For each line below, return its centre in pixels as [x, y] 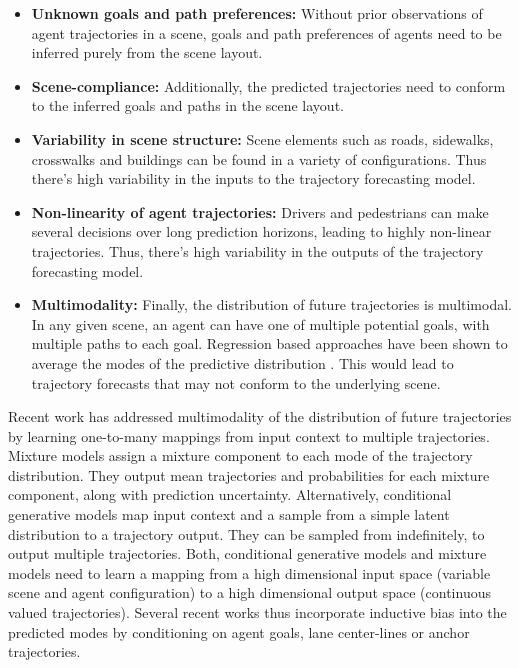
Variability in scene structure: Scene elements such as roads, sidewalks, [262, 138]
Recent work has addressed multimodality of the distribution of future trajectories [260, 416]
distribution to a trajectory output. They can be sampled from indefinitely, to [246, 533]
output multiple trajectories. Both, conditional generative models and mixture [247, 553]
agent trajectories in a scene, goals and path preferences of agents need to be [266, 32]
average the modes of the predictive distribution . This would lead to [242, 362]
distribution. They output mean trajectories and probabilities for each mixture [249, 474]
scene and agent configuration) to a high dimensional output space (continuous [249, 592]
